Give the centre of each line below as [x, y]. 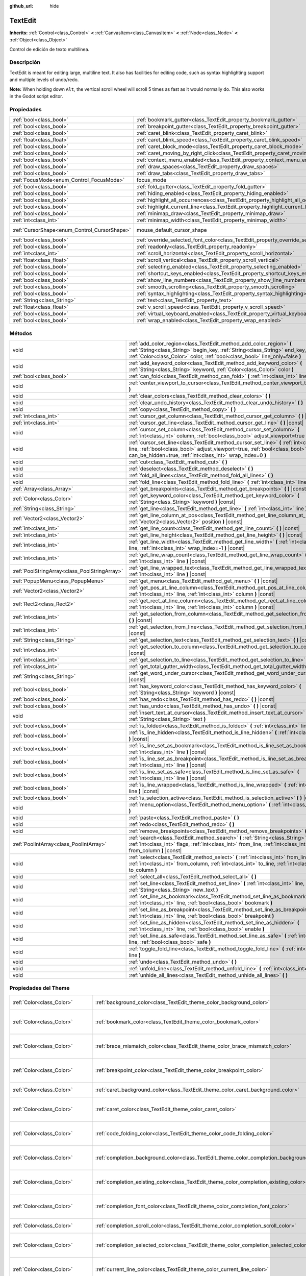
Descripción [25, 62]
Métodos [21, 333]
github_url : [21, 6]
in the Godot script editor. [36, 96]
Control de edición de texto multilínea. [49, 49]
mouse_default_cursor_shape [172, 230]
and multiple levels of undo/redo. [44, 80]
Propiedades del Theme [40, 988]
